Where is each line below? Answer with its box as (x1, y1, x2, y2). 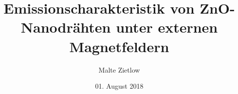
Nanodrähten (20, 17, 111, 37)
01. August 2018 (95, 81, 144, 91)
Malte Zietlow (98, 64, 140, 75)
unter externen (116, 17, 218, 37)
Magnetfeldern (69, 36, 169, 56)
